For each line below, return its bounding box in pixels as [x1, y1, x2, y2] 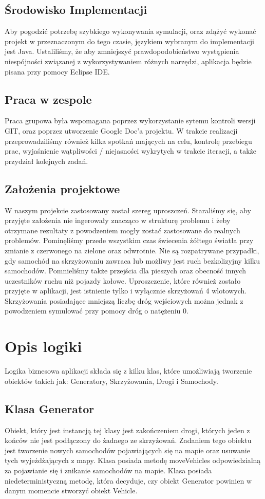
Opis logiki [5, 336, 82, 357]
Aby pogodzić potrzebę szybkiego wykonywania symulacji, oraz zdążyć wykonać [5, 26, 256, 36]
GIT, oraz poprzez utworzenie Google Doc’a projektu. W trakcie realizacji [5, 125, 238, 136]
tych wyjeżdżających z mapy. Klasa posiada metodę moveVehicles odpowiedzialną [5, 455, 261, 466]
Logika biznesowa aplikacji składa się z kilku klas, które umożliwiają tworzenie [5, 365, 252, 376]
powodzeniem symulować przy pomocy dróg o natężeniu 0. [5, 305, 188, 316]
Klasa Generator [5, 400, 94, 416]
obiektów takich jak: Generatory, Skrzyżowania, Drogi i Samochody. [5, 375, 218, 386]
